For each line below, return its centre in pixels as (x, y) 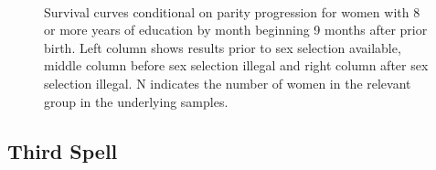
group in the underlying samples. (136, 101)
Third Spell (63, 150)
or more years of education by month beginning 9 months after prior (236, 30)
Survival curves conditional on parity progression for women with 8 (232, 11)
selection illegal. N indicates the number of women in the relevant (228, 83)
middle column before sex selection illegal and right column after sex (236, 65)
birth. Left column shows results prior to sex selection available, (223, 47)
